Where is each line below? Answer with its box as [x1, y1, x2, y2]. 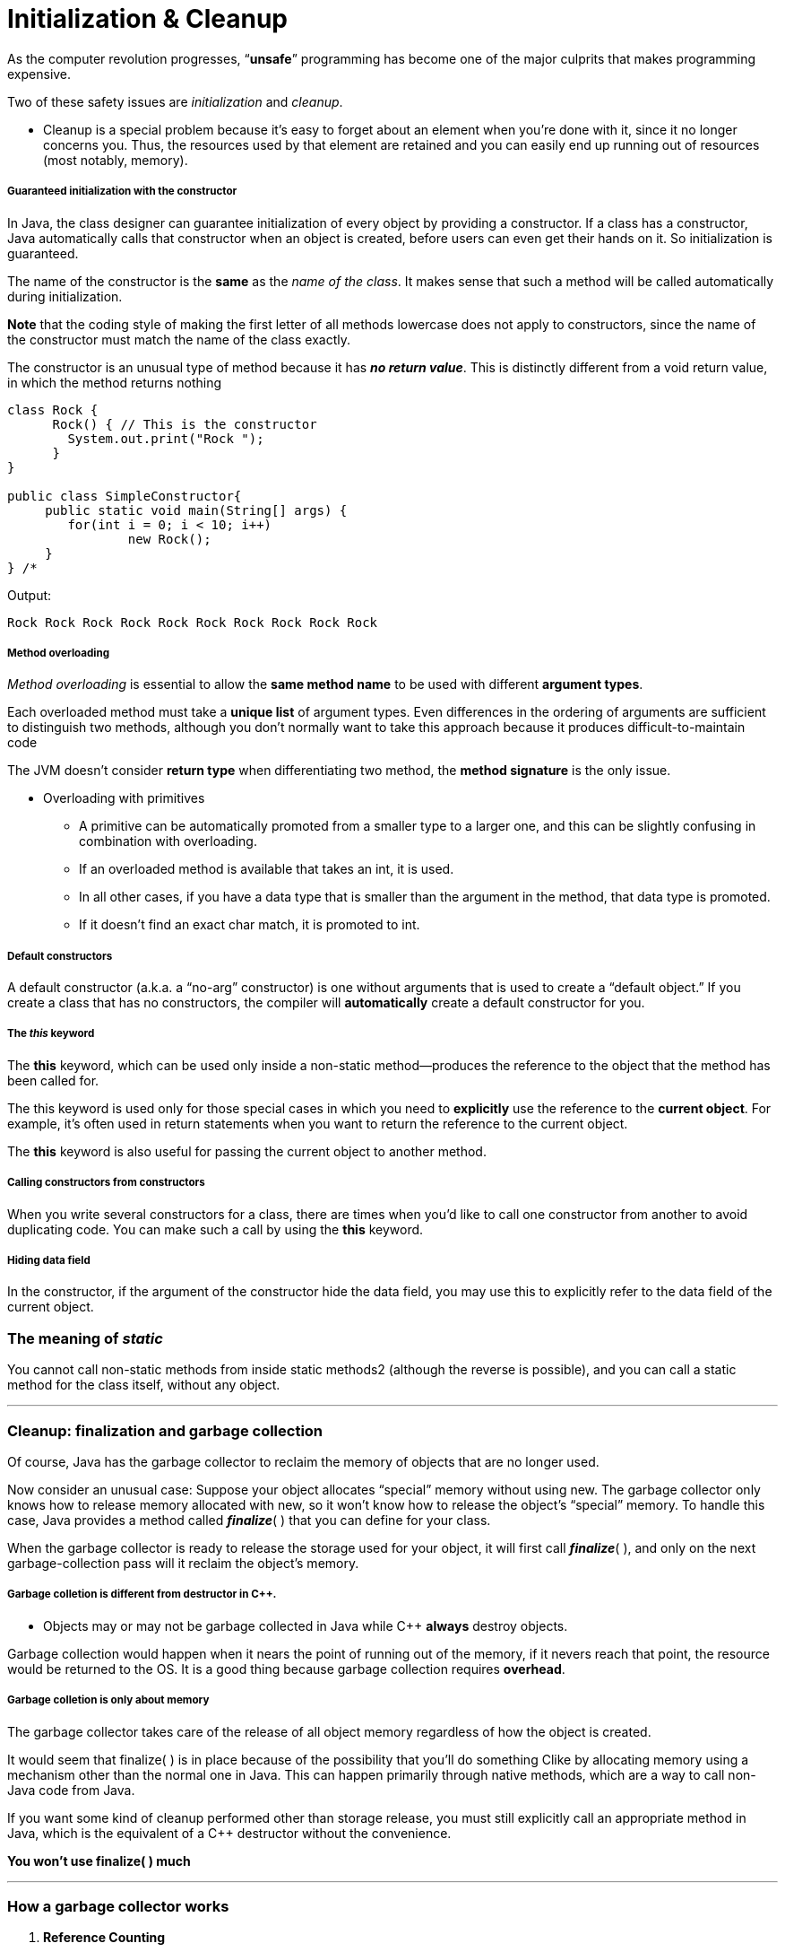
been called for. [7, 1072, 99, 1088]
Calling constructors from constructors [7, 1176, 205, 1189]
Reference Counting [43, 1930, 166, 1946]
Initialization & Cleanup [7, 4, 288, 34]
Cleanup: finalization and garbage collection [7, 1421, 323, 1440]
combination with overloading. [79, 833, 257, 850]
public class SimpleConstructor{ [7, 488, 242, 503]
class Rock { [7, 402, 99, 417]
